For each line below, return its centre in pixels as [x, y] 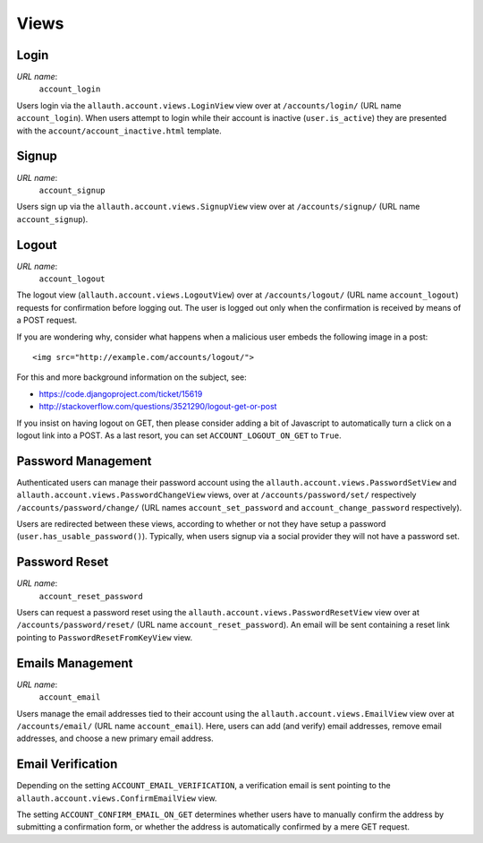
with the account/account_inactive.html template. [119, 131]
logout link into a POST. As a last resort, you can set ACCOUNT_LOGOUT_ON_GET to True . [179, 435]
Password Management [84, 461]
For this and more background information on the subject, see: [132, 377]
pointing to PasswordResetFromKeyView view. [105, 637]
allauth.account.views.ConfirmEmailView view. [117, 798]
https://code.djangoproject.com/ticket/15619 [121, 393]
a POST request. [47, 320]
